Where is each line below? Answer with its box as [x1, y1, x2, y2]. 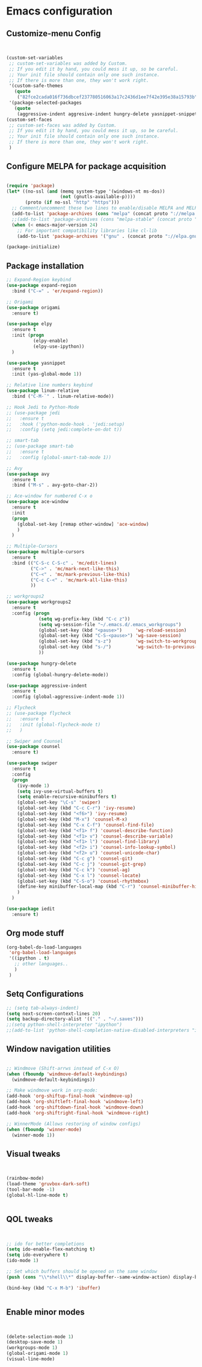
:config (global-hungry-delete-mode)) [11, 671, 109, 677]
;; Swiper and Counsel [6, 738, 63, 744]
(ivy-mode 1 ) [17, 783, 50, 789]
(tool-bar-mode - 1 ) [6, 1186, 55, 1193]
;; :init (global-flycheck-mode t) [6, 722, 101, 728]
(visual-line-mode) [6, 1356, 55, 1362]
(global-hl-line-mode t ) [6, 1192, 69, 1198]
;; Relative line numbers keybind [6, 382, 93, 388]
